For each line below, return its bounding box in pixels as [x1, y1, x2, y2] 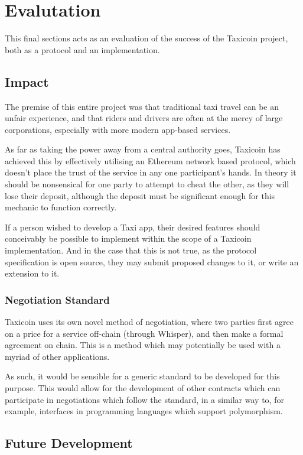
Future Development [5, 434, 133, 452]
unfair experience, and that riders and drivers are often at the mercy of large [5, 112, 283, 124]
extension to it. [5, 267, 60, 279]
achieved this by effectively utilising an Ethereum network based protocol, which [5, 154, 296, 167]
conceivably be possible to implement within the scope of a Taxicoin [5, 232, 252, 245]
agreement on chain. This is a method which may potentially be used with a [5, 339, 281, 351]
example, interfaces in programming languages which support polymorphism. [5, 405, 283, 417]
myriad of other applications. [5, 350, 110, 362]
